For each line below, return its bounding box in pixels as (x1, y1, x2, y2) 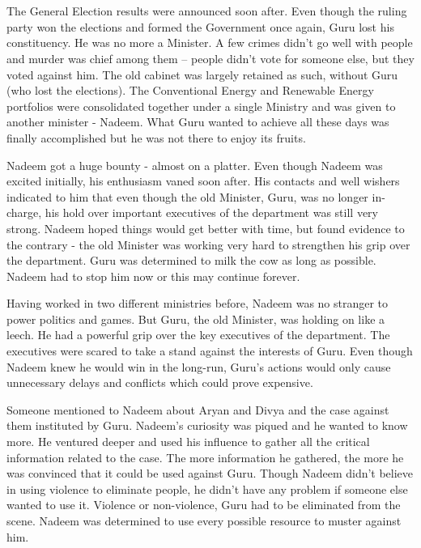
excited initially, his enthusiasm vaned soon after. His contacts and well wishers (6, 172, 400, 189)
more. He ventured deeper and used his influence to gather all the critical (6, 433, 370, 450)
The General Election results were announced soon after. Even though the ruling (6, 2, 407, 19)
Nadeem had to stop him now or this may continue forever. (6, 267, 300, 284)
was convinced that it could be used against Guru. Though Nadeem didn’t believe (6, 465, 414, 482)
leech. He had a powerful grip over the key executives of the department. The (6, 326, 390, 343)
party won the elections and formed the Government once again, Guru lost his (6, 18, 394, 35)
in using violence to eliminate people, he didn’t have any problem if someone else (6, 480, 408, 497)
